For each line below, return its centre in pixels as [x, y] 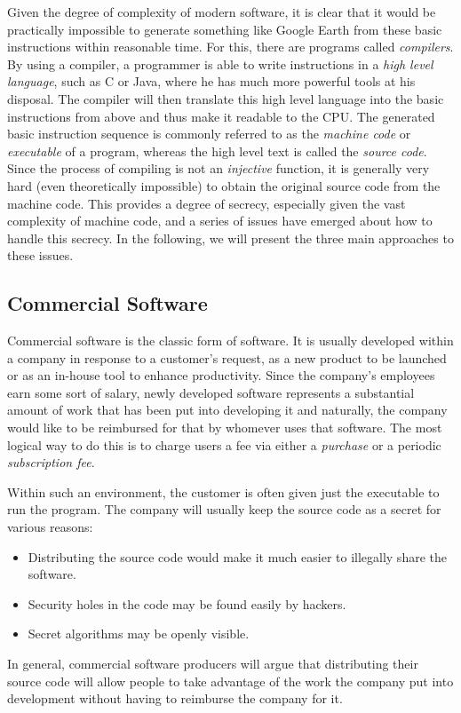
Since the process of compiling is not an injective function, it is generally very [219, 168]
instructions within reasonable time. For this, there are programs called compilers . [230, 47]
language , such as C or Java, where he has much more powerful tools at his [211, 81]
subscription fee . [51, 462]
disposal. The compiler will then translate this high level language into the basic [226, 98]
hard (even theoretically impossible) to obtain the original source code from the [224, 185]
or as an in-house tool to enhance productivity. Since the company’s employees [221, 375]
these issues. [40, 255]
